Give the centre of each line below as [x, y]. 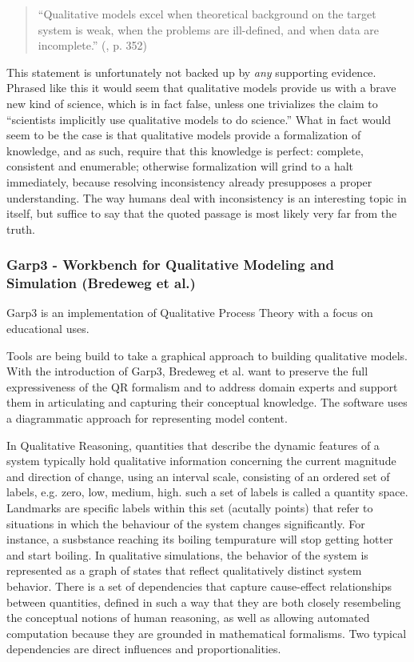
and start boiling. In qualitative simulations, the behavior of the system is [187, 554]
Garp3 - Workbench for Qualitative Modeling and [171, 265]
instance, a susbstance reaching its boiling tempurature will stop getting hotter [200, 539]
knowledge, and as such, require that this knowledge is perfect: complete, [185, 150]
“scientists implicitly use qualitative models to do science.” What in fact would [199, 119]
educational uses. [48, 329]
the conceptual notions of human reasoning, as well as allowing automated [188, 618]
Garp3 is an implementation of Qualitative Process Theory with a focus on [190, 313]
